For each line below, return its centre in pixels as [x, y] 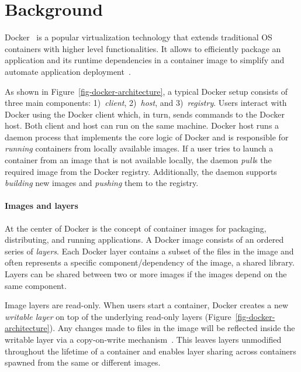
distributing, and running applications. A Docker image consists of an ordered [144, 240]
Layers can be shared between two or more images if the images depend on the [146, 274]
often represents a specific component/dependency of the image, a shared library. [150, 262]
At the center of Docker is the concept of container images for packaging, [136, 228]
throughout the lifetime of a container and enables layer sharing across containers [150, 351]
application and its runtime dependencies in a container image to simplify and [145, 60]
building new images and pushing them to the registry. [102, 183]
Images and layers [41, 206]
